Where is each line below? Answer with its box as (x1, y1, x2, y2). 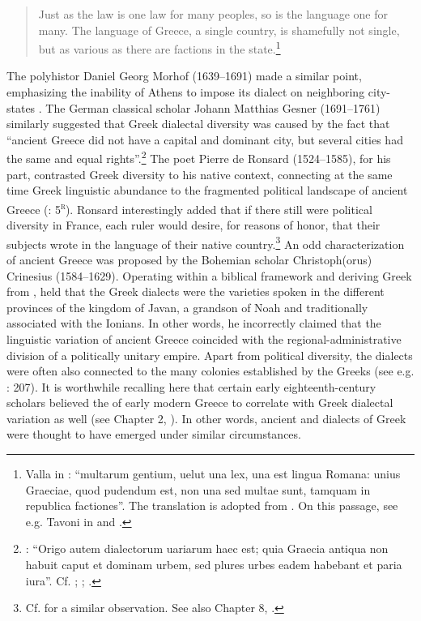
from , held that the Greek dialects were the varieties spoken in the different (6, 283, 385, 300)
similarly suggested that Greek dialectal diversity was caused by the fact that (6, 115, 390, 132)
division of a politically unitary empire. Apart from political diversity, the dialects (6, 346, 413, 363)
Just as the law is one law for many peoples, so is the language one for (38, 6, 388, 22)
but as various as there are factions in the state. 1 (38, 38, 281, 57)
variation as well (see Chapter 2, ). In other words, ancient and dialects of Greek (6, 409, 406, 426)
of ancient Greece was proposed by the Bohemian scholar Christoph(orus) (6, 251, 372, 268)
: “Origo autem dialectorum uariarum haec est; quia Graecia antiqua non (25, 540, 389, 557)
